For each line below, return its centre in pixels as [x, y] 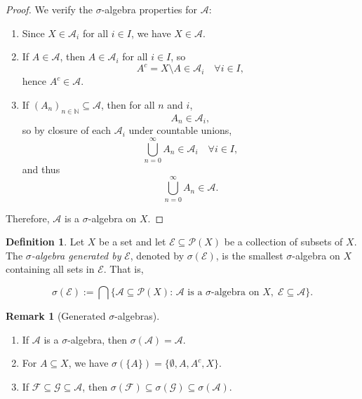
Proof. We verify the [49, 9]
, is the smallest [249, 255]
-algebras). [137, 315]
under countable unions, [180, 130]
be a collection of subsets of [283, 242]
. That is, [123, 269]
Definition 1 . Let [45, 242]
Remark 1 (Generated [56, 315]
